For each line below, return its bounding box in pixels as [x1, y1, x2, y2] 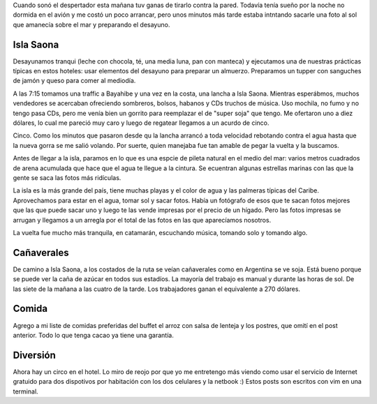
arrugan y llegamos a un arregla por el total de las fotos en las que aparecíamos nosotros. [13, 216, 272, 224]
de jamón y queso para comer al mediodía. [13, 77, 136, 85]
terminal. [13, 387, 38, 396]
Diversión [13, 349, 56, 361]
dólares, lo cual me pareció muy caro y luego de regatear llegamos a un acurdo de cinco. [13, 119, 269, 127]
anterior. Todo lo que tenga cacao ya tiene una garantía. [13, 331, 174, 339]
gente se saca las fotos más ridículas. [13, 173, 121, 181]
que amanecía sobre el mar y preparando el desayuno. [13, 20, 170, 29]
